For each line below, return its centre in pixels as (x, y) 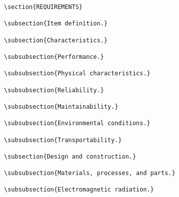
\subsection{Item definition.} (56, 24)
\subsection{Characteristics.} (56, 40)
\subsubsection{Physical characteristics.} (77, 74)
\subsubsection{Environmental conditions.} (77, 123)
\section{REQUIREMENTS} (43, 7)
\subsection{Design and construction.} (70, 156)
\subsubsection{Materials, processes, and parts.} (90, 173)
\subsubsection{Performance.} (54, 57)
